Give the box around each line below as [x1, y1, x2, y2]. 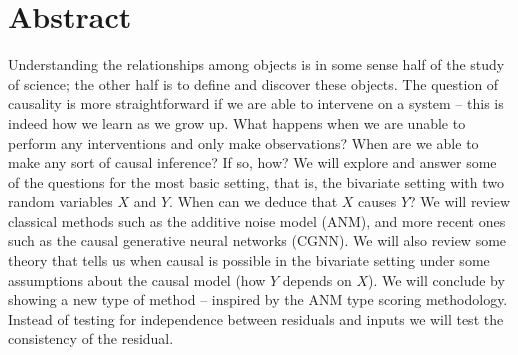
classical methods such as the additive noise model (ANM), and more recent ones [8, 210, 506, 231]
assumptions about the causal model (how [8, 269, 266, 290]
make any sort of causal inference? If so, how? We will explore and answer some [8, 152, 497, 173]
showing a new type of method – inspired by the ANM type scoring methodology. [8, 289, 508, 310]
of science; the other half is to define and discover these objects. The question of [8, 73, 499, 94]
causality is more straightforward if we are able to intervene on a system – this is [8, 93, 504, 114]
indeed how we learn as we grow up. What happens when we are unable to [8, 112, 466, 133]
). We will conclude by [368, 269, 505, 290]
